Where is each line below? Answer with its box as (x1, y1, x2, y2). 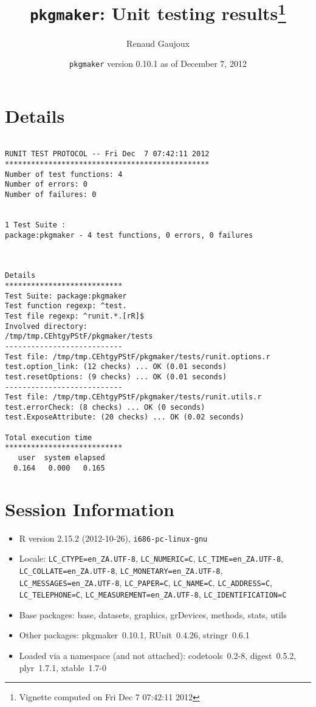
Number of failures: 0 (5, 190, 97, 199)
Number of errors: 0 (5, 180, 88, 189)
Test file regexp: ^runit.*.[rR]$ (5, 311, 145, 320)
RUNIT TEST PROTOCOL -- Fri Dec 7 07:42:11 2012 (5, 150, 210, 159)
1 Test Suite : (5, 221, 66, 230)
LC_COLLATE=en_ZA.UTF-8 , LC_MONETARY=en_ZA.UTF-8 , (19, 564, 223, 576)
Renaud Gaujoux (126, 36, 190, 49)
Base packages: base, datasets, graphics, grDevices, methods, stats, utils (19, 608, 287, 621)
